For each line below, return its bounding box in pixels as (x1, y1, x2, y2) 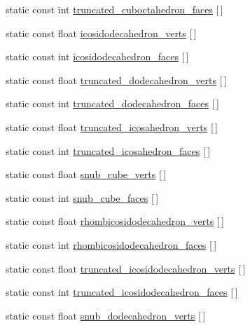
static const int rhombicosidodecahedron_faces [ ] (6, 237, 217, 252)
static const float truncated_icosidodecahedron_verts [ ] (6, 261, 246, 275)
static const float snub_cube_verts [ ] (6, 167, 167, 182)
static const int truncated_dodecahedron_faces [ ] (6, 96, 219, 111)
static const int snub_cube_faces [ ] (6, 190, 159, 205)
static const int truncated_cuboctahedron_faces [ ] (6, 2, 223, 16)
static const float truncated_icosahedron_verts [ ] (6, 119, 218, 134)
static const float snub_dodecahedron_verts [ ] (6, 308, 206, 322)
